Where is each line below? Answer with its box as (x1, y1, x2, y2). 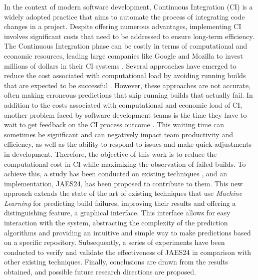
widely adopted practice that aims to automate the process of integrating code (4, 11, 245, 22)
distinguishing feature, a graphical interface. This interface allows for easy (4, 207, 230, 218)
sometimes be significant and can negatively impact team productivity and (4, 129, 233, 139)
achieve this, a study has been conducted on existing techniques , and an (4, 168, 227, 179)
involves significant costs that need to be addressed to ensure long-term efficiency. (4, 31, 254, 41)
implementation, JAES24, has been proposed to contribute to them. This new (4, 178, 243, 188)
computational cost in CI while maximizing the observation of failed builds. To (4, 158, 246, 169)
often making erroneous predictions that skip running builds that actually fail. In (4, 90, 253, 100)
